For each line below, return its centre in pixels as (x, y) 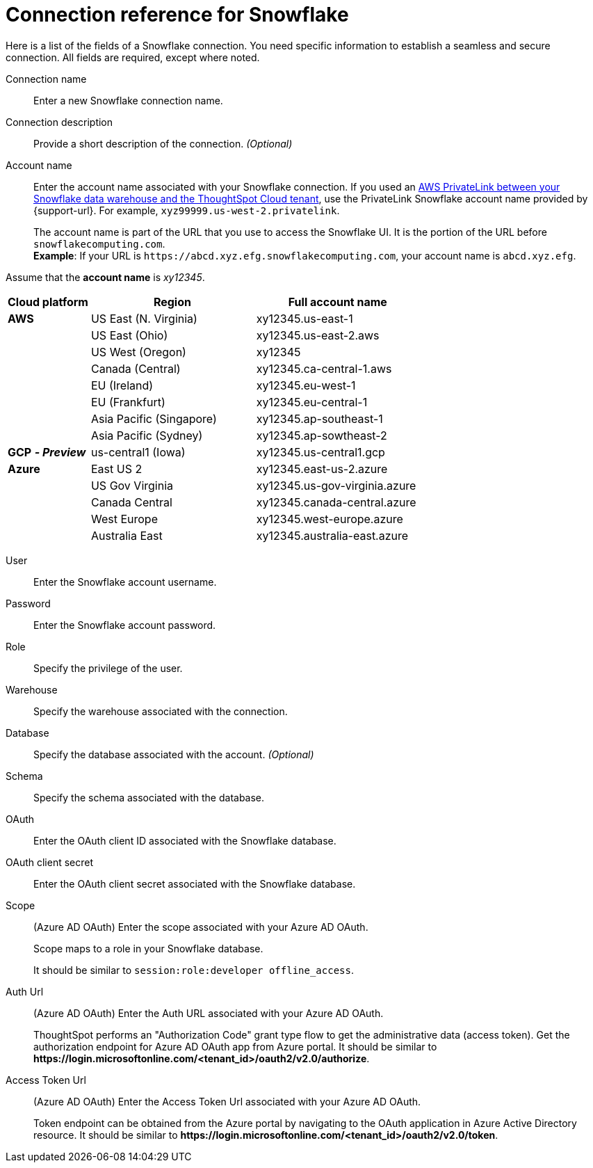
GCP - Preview (47, 452)
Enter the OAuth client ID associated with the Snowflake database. (185, 840)
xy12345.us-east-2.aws (318, 335)
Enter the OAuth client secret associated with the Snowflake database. (195, 883)
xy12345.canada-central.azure (336, 502)
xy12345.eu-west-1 (306, 385)
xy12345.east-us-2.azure (322, 469)
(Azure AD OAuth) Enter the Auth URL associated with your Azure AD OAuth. (209, 1013)
